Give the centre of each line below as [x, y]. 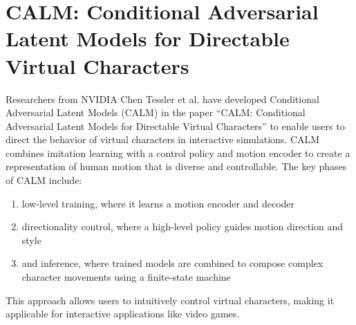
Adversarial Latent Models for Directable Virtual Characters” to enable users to [175, 126]
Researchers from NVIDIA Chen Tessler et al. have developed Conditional [162, 99]
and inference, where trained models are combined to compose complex [172, 263]
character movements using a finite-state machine [126, 277]
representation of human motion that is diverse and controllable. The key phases [176, 166]
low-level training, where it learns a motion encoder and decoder [158, 203]
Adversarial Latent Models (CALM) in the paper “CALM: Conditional [156, 112]
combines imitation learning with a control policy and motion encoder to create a [178, 152]
